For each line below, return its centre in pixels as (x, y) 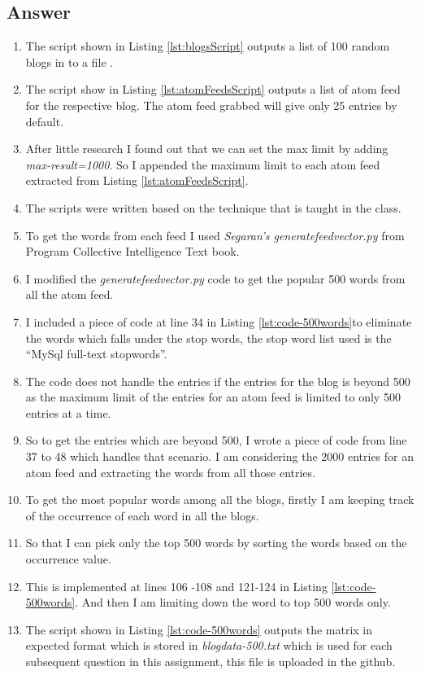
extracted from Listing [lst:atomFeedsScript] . (137, 180)
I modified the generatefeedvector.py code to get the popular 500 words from (215, 278)
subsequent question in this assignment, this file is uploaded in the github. (210, 662)
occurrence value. (68, 559)
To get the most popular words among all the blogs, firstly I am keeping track (220, 500)
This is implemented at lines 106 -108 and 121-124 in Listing (176, 586)
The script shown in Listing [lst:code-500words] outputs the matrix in (199, 629)
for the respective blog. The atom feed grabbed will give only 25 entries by (211, 105)
